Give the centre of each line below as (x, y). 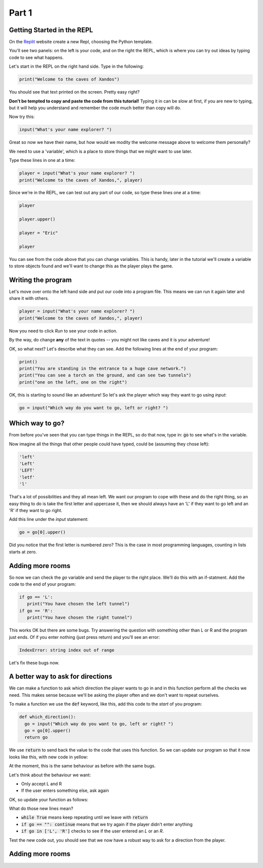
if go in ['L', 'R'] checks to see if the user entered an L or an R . (93, 831)
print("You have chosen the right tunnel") (80, 618)
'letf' (27, 477)
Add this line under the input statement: (49, 519)
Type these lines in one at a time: (42, 160)
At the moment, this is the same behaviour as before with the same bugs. (82, 766)
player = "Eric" (39, 233)
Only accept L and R (41, 784)
